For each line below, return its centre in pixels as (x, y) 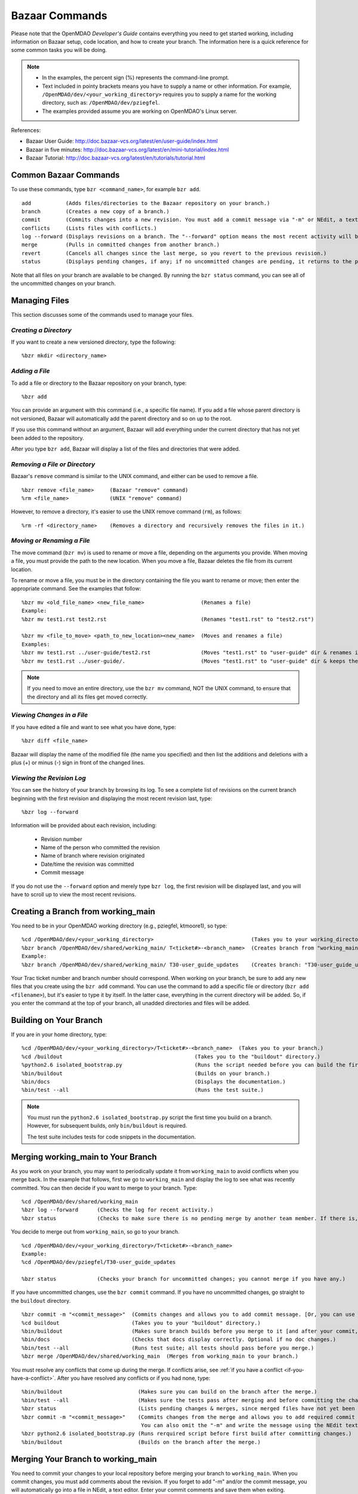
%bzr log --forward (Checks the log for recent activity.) (118, 1210)
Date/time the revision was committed (87, 864)
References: (26, 130)
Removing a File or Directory (53, 464)
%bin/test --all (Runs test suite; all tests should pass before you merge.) (168, 1348)
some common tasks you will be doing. (59, 50)
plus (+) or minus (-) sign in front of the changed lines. (78, 763)
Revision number (62, 839)
